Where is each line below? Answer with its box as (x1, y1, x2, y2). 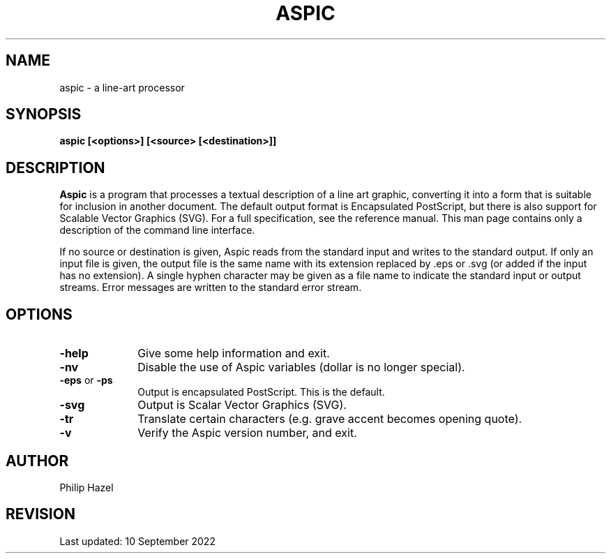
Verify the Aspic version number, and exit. (137, 426, 357, 440)
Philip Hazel (59, 481, 114, 493)
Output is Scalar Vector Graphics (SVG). (137, 398, 347, 412)
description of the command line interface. (59, 224, 255, 237)
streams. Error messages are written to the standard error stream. (59, 281, 362, 294)
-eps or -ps (59, 374, 113, 387)
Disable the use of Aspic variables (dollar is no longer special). (137, 360, 465, 375)
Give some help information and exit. (137, 346, 330, 361)
